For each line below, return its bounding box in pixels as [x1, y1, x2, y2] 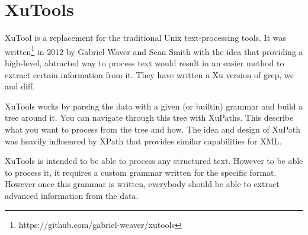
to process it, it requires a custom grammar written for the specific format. [5, 166, 277, 178]
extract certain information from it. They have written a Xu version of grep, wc [5, 68, 294, 81]
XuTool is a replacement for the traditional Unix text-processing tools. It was [5, 31, 286, 44]
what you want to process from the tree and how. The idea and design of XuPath [5, 123, 301, 135]
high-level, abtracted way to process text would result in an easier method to [5, 56, 284, 69]
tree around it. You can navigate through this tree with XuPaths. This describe [5, 111, 294, 124]
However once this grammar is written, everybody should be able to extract [5, 178, 280, 190]
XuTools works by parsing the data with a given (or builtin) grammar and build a [5, 99, 303, 112]
